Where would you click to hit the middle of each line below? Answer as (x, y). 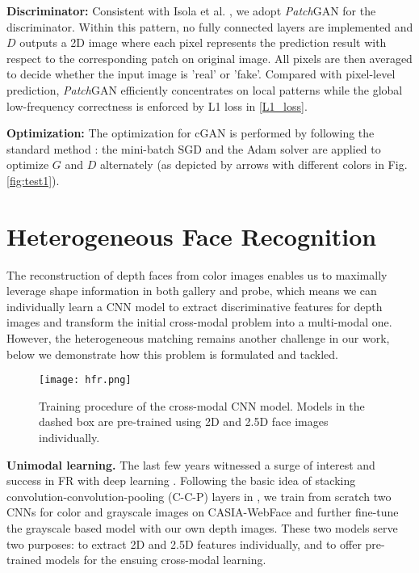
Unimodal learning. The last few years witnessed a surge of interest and (191, 464)
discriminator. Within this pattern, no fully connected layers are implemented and (210, 26)
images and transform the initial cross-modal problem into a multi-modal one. (199, 322)
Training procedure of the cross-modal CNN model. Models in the (202, 405)
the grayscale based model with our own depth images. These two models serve (202, 528)
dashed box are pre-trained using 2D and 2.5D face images (184, 421)
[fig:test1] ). (33, 180)
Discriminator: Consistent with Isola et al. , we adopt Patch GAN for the (191, 11)
